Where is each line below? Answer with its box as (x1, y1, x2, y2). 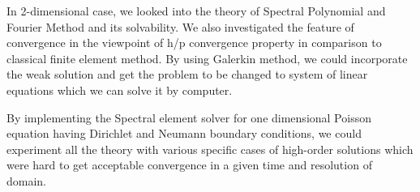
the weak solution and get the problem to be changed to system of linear (6, 66, 368, 83)
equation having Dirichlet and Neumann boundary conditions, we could (6, 125, 362, 142)
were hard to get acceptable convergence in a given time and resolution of (6, 156, 372, 173)
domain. (6, 172, 47, 189)
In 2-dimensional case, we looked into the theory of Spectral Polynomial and (6, 2, 386, 19)
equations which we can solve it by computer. (6, 81, 233, 98)
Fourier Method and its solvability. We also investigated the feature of (6, 18, 354, 35)
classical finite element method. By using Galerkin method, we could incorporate (6, 49, 408, 66)
